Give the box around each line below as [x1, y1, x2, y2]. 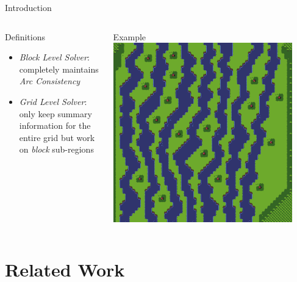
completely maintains [19, 62, 99, 75]
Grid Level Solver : [19, 95, 87, 107]
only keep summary [19, 107, 92, 120]
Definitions [5, 30, 46, 43]
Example [113, 30, 146, 43]
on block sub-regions [19, 143, 94, 156]
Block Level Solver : [19, 51, 90, 63]
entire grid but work [19, 131, 95, 143]
